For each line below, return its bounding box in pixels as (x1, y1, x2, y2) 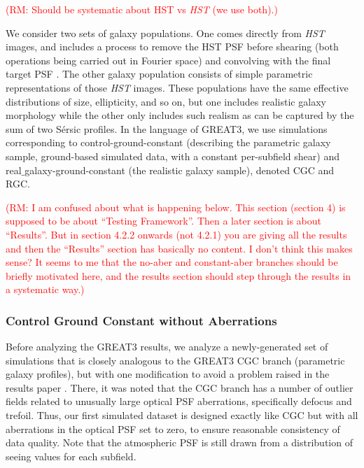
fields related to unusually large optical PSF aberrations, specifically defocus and (6, 394, 352, 409)
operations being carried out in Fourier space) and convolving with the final (6, 52, 331, 67)
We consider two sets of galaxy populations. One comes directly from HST (6, 25, 325, 40)
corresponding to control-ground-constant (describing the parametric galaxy (6, 135, 331, 150)
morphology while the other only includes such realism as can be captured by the (6, 108, 354, 122)
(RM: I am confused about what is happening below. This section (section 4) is (6, 199, 346, 214)
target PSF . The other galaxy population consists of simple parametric (6, 66, 313, 81)
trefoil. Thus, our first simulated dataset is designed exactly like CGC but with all (6, 408, 358, 423)
